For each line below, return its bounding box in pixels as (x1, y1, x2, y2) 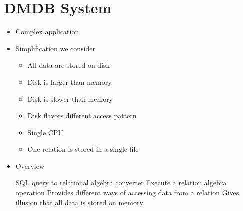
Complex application (15, 26, 79, 37)
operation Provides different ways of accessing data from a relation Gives (15, 187, 239, 198)
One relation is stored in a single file (27, 144, 139, 154)
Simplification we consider (15, 43, 95, 53)
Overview (15, 160, 45, 171)
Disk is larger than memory (27, 76, 112, 87)
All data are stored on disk (27, 60, 110, 70)
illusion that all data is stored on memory (15, 197, 143, 207)
